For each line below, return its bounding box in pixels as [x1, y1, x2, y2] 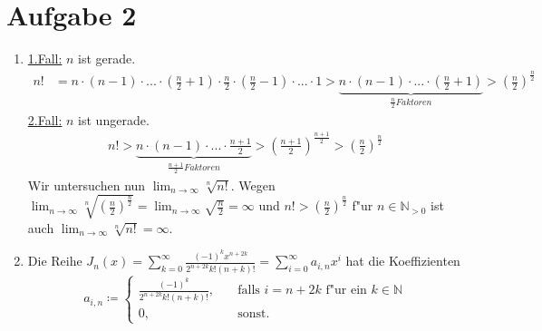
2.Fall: [27, 110, 63, 129]
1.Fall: [27, 49, 63, 68]
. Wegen [230, 175, 276, 194]
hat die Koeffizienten [345, 251, 460, 270]
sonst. [237, 307, 270, 321]
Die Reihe [27, 251, 82, 270]
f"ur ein [325, 284, 367, 297]
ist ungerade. [78, 110, 150, 129]
